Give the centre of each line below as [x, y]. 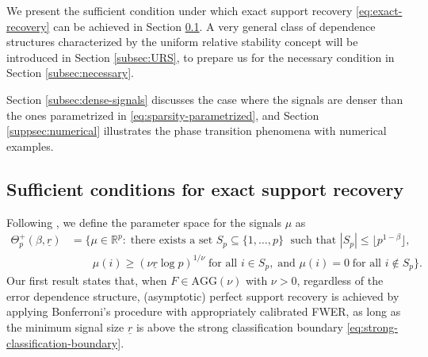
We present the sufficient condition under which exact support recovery [180, 10]
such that [313, 241]
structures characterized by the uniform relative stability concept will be [182, 42]
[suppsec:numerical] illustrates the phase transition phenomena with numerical [197, 131]
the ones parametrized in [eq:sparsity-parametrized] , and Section [163, 115]
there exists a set [172, 241]
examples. [30, 146]
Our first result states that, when [87, 280]
